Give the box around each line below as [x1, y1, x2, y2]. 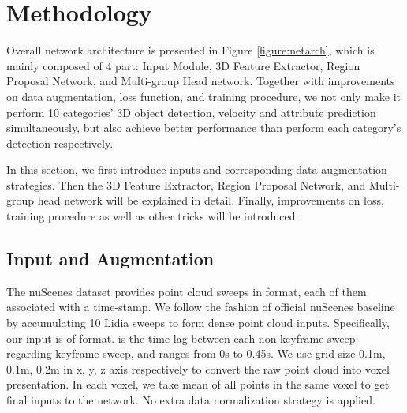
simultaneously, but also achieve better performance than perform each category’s [6, 119, 401, 136]
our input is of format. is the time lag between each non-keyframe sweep [6, 329, 356, 346]
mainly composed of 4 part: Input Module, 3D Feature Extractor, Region [6, 57, 360, 73]
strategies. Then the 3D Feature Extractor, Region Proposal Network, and [6, 176, 366, 193]
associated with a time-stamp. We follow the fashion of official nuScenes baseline [6, 298, 395, 315]
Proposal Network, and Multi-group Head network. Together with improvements [6, 73, 395, 89]
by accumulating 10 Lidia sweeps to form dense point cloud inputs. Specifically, [6, 314, 390, 331]
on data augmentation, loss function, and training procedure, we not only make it [6, 88, 401, 104]
